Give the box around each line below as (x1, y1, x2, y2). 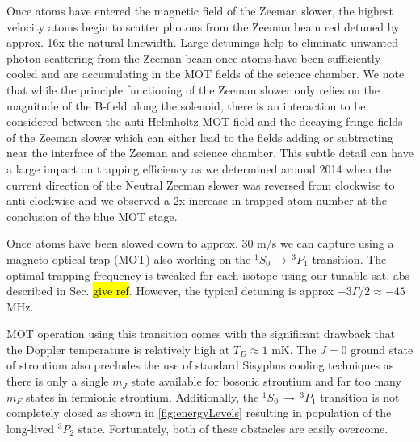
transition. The (312, 250, 387, 267)
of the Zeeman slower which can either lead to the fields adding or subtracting (6, 128, 393, 145)
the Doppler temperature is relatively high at (6, 340, 230, 357)
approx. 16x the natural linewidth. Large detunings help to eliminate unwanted (6, 34, 399, 51)
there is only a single (6, 373, 109, 390)
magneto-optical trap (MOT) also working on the (6, 250, 251, 267)
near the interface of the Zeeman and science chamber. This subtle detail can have (6, 144, 414, 161)
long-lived (6, 419, 55, 436)
